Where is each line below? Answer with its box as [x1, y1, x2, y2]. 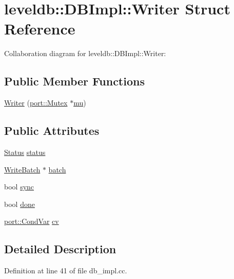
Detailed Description [4, 241, 116, 257]
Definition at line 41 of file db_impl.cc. [4, 265, 127, 276]
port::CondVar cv [4, 216, 59, 226]
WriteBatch [4, 164, 41, 175]
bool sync [4, 181, 34, 192]
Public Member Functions [4, 73, 145, 89]
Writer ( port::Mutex [4, 97, 68, 108]
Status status [4, 146, 46, 157]
